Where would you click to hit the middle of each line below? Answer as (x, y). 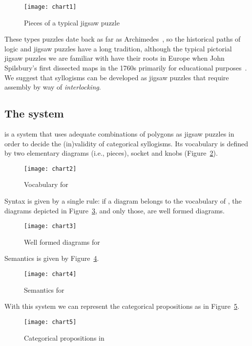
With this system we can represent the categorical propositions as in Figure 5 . (122, 306)
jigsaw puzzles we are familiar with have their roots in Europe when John (115, 58)
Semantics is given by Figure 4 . (52, 258)
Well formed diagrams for (62, 242)
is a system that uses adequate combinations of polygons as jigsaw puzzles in (119, 134)
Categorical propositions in (64, 337)
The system (34, 113)
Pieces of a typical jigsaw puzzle (72, 22)
